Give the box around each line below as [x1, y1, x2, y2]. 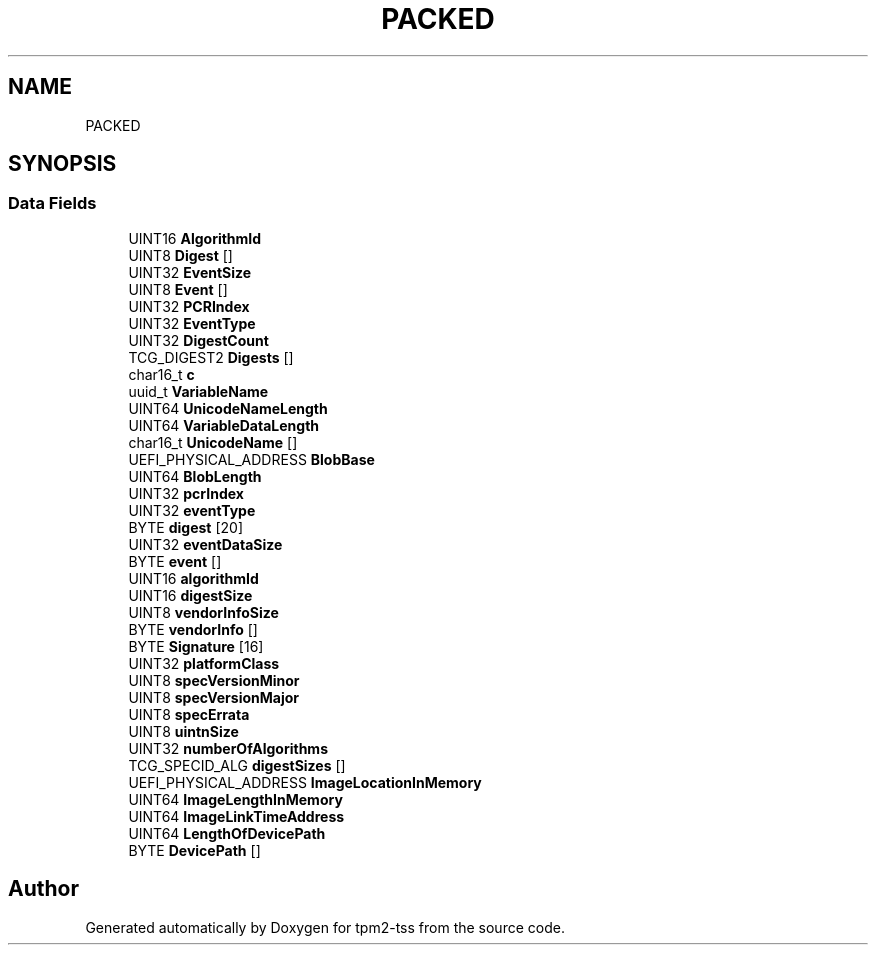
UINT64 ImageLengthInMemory [128, 790, 343, 808]
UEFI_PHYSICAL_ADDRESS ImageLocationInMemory [128, 773, 482, 791]
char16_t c [128, 365, 195, 383]
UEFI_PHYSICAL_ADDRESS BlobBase [128, 450, 375, 468]
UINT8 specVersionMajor [128, 688, 299, 706]
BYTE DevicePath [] [128, 841, 261, 859]
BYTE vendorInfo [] [128, 620, 258, 638]
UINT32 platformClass [128, 654, 280, 672]
